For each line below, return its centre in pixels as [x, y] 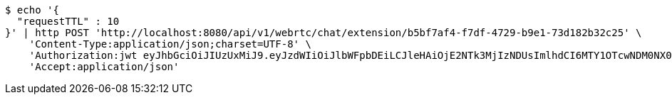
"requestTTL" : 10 [68, 21]
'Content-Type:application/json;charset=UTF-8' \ [170, 44]
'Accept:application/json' [104, 67]
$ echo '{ [32, 10]
